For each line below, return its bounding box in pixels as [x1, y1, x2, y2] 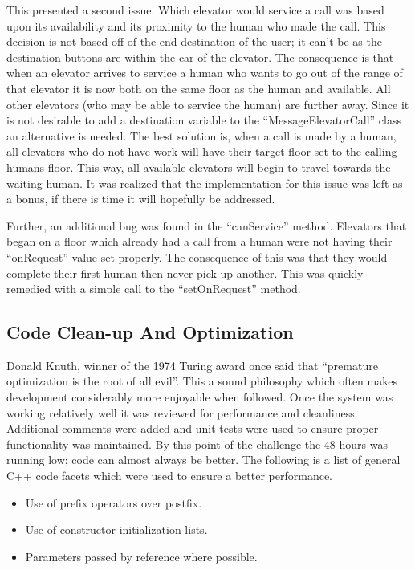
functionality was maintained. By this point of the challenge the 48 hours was [6, 435, 388, 452]
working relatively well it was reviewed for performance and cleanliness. [6, 404, 358, 421]
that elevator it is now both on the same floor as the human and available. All [6, 79, 391, 96]
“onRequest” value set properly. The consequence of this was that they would [6, 248, 388, 265]
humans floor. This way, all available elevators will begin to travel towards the [6, 158, 391, 175]
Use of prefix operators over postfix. [25, 494, 202, 511]
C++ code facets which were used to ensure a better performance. [6, 467, 332, 484]
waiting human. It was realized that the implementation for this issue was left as [6, 174, 403, 191]
